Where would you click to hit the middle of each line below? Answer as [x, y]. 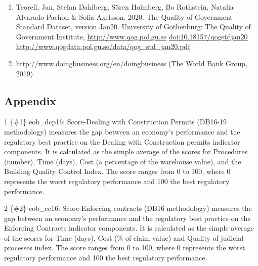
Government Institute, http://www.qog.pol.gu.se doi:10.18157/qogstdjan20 [132, 36]
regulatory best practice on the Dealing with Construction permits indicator [122, 141]
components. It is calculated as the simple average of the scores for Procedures [126, 151]
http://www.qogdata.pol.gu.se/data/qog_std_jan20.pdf [103, 46]
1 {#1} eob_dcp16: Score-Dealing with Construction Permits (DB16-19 [116, 122]
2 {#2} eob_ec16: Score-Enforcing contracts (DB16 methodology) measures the [128, 208]
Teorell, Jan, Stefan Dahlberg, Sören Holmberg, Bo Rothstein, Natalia [125, 7]
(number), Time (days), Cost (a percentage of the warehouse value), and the [123, 161]
